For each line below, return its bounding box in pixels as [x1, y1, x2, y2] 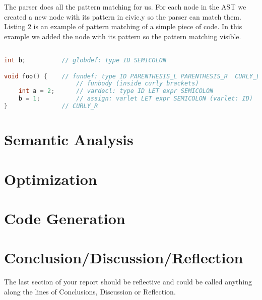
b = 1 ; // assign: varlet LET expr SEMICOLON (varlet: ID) [18, 95, 253, 103]
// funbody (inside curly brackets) [76, 80, 199, 87]
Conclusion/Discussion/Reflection [4, 247, 243, 268]
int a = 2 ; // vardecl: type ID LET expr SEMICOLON [18, 87, 214, 95]
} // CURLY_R [4, 103, 98, 110]
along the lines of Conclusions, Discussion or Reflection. [4, 286, 176, 296]
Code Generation [4, 208, 125, 228]
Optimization [4, 168, 97, 189]
